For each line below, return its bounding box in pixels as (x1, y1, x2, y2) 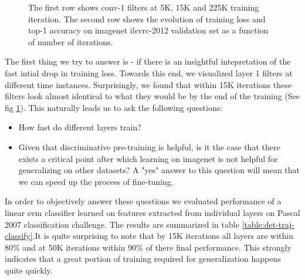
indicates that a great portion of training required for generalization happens (5, 252, 281, 265)
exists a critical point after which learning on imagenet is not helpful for (18, 152, 278, 164)
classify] (5, 230, 33, 242)
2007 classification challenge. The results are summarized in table (5, 218, 239, 230)
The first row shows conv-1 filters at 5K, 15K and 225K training (28, 1, 259, 13)
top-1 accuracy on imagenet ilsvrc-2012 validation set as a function (28, 24, 269, 36)
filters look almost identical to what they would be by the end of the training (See (5, 90, 300, 102)
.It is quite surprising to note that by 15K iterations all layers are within (32, 230, 293, 242)
